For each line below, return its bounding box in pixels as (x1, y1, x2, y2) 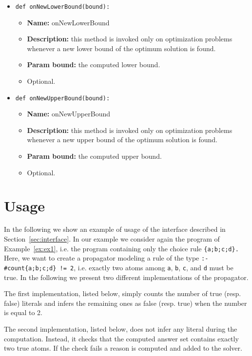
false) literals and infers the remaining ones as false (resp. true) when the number (4, 298, 247, 308)
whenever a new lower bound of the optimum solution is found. (27, 43, 216, 53)
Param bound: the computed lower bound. (27, 59, 160, 70)
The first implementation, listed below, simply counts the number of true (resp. (4, 288, 241, 299)
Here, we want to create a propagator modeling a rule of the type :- (4, 253, 209, 263)
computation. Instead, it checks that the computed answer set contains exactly (4, 333, 239, 343)
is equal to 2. (4, 307, 43, 318)
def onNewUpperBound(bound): (15, 94, 110, 102)
